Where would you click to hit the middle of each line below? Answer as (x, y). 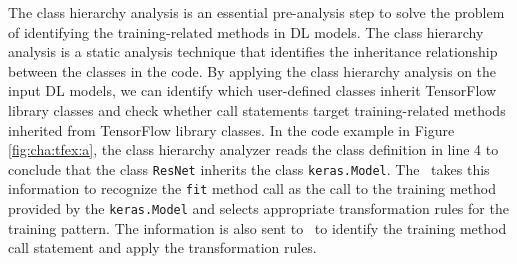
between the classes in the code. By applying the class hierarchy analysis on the (252, 70)
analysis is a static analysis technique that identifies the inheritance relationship (253, 51)
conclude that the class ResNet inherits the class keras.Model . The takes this (249, 168)
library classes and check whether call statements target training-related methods (257, 109)
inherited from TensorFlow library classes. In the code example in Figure (231, 129)
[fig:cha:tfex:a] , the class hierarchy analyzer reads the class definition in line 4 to (253, 149)
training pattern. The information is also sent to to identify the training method (257, 227)
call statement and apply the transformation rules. (162, 247)
